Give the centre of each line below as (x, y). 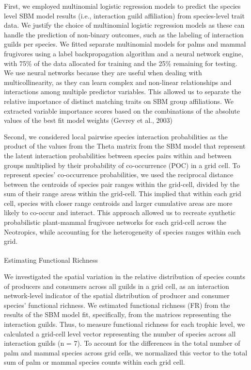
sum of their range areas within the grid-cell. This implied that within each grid (123, 193)
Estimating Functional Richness (51, 260)
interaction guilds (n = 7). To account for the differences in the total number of (122, 343)
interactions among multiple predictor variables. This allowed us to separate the (123, 92)
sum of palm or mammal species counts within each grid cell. (94, 362)
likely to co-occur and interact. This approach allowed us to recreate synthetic (120, 212)
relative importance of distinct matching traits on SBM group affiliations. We (119, 101)
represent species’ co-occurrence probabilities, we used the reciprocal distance (119, 175)
